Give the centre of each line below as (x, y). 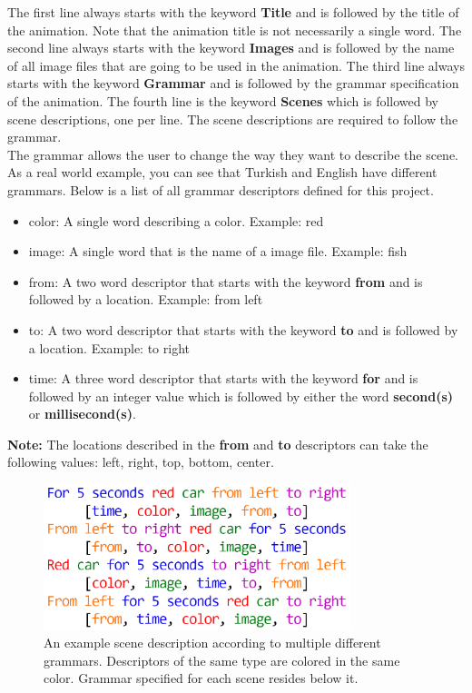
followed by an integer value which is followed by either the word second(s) (241, 396)
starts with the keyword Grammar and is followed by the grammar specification (233, 83)
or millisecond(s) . (82, 414)
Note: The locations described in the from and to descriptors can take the (218, 444)
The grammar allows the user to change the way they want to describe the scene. (233, 154)
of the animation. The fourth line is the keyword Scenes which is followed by (223, 100)
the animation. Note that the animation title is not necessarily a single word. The (235, 30)
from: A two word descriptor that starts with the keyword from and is (226, 281)
